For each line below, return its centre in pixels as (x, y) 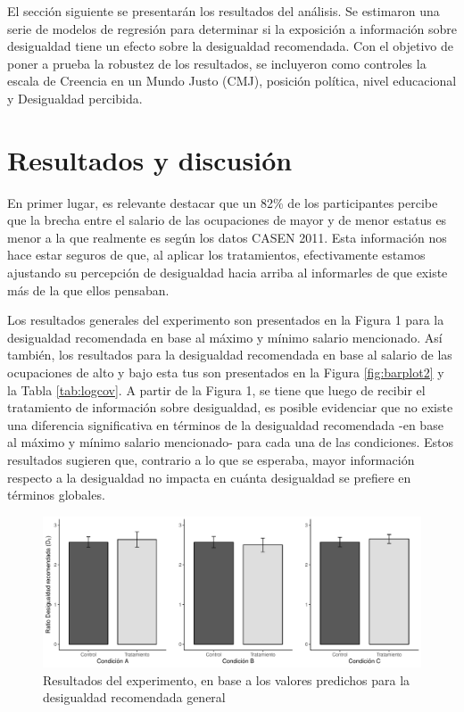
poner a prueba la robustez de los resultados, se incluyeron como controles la (217, 63)
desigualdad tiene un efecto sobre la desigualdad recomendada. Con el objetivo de (231, 46)
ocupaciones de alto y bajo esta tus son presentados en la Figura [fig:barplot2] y (226, 373)
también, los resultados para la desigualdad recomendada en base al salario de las (230, 355)
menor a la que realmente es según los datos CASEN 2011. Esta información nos (227, 237)
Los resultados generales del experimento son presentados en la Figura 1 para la (226, 320)
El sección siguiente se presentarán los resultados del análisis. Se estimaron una (224, 11)
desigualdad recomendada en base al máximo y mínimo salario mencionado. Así (225, 337)
